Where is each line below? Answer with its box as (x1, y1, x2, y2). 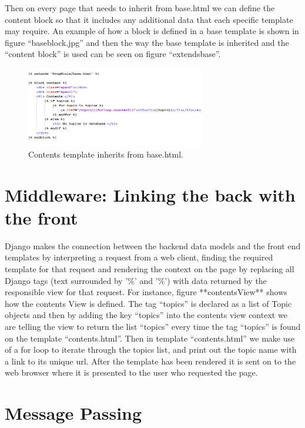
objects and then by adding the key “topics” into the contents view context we (5, 309, 287, 321)
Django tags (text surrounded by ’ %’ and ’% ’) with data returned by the (5, 274, 267, 286)
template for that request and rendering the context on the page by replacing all (5, 263, 294, 275)
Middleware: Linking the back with (5, 182, 296, 206)
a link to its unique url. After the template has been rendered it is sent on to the (5, 355, 296, 367)
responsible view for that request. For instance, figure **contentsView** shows (5, 286, 287, 298)
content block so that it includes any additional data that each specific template (5, 13, 293, 25)
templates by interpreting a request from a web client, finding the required (5, 251, 273, 263)
